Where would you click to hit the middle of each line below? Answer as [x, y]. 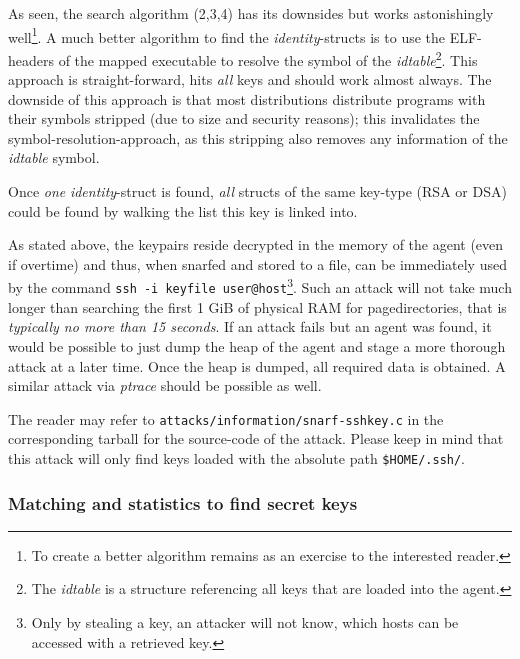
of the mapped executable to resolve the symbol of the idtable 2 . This [268, 58]
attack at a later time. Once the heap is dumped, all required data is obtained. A [257, 365]
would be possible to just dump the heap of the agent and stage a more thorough [257, 345]
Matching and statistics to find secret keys [183, 502]
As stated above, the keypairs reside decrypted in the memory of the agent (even [256, 244]
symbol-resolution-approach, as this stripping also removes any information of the [258, 137]
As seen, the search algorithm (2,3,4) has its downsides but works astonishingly [251, 13]
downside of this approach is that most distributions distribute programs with [247, 98]
